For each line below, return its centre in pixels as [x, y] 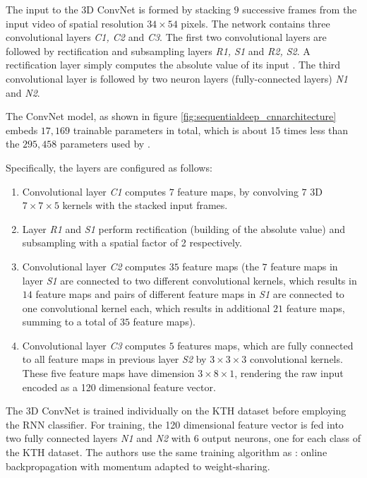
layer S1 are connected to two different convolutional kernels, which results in [189, 280]
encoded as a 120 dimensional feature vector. [119, 387]
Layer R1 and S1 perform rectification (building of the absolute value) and [183, 228]
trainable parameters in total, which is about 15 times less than [211, 130]
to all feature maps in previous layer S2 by [114, 359]
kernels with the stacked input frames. [145, 205]
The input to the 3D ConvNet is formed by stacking [118, 9]
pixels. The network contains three [255, 23]
